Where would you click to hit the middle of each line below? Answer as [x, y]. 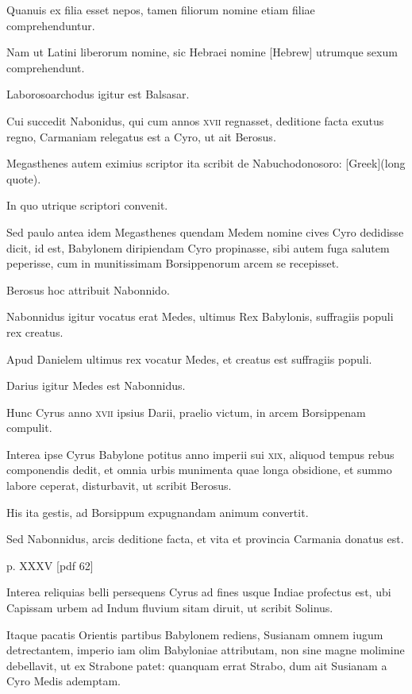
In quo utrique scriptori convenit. [87, 205]
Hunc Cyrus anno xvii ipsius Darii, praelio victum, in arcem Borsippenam [186, 412]
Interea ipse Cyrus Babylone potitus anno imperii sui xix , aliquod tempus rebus [200, 454]
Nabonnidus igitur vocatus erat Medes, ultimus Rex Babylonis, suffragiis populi [200, 316]
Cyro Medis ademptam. [64, 681]
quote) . [24, 178]
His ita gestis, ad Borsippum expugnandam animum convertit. [158, 512]
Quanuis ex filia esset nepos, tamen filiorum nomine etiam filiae [161, 10]
